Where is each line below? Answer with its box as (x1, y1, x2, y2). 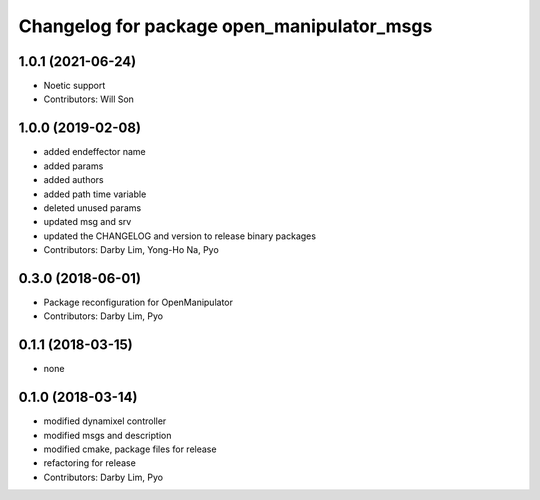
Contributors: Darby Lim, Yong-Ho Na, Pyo (43, 244, 219, 256)
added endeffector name (43, 146, 147, 158)
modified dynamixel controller (43, 415, 167, 427)
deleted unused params (43, 201, 142, 214)
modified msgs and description (43, 429, 172, 441)
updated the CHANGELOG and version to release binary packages (43, 230, 317, 242)
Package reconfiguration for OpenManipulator (43, 296, 234, 308)
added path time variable (43, 188, 147, 200)
